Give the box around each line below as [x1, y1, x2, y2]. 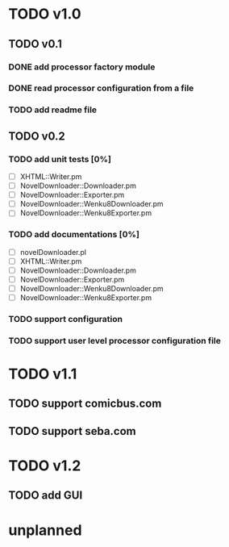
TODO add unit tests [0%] [8, 153, 111, 165]
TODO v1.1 [8, 365, 77, 383]
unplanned [8, 521, 82, 539]
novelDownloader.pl [19, 247, 87, 257]
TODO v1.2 [8, 457, 81, 475]
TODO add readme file [8, 104, 98, 115]
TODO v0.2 [8, 129, 66, 143]
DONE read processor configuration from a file [8, 82, 194, 94]
